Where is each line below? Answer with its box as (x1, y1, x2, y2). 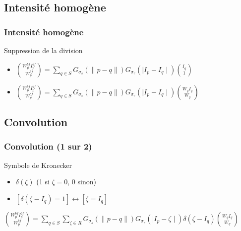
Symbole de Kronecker (4, 159, 72, 170)
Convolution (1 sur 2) (4, 140, 92, 153)
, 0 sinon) (67, 176, 96, 187)
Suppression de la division (4, 45, 83, 55)
